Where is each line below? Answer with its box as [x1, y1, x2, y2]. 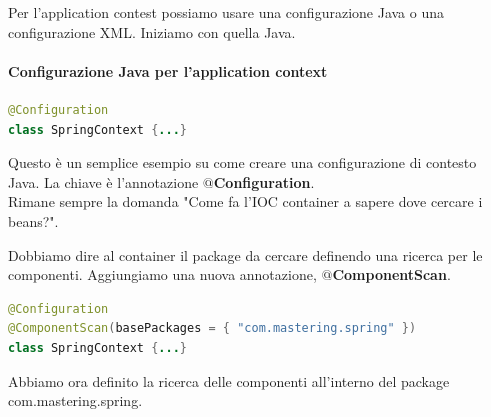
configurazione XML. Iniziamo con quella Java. [8, 21, 296, 42]
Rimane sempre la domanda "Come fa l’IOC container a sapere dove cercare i [8, 191, 483, 212]
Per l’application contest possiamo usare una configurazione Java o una [8, 2, 444, 22]
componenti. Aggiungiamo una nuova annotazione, [8, 264, 317, 285]
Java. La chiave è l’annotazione [8, 171, 199, 192]
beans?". [8, 210, 59, 231]
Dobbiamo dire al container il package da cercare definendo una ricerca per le [8, 244, 483, 265]
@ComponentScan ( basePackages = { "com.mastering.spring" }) [8, 321, 417, 336]
